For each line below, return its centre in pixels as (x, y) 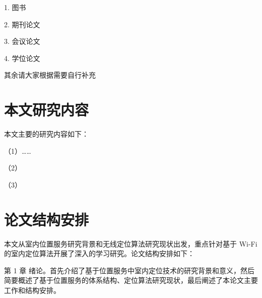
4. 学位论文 (22, 58)
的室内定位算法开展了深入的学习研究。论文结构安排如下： (99, 253)
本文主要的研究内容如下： (46, 134)
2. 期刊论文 (22, 24)
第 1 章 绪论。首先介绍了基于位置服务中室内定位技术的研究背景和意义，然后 (129, 270)
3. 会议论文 (22, 41)
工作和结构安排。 (32, 290)
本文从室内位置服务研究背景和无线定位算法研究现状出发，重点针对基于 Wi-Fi (131, 243)
